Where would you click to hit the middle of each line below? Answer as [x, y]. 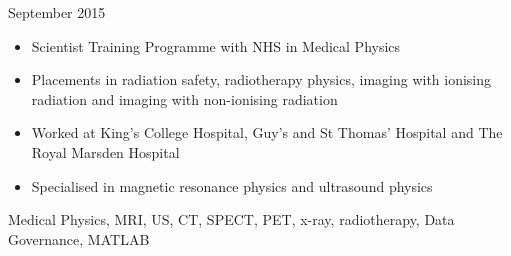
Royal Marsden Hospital [105, 151]
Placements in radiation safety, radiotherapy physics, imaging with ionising [261, 79]
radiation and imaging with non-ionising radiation [184, 98]
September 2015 [57, 12]
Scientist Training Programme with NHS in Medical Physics [216, 45]
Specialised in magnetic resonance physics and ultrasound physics [232, 185]
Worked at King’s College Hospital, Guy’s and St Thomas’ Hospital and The [267, 132]
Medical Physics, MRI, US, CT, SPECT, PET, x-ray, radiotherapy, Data [231, 219]
